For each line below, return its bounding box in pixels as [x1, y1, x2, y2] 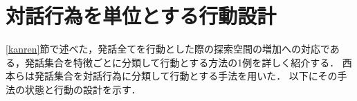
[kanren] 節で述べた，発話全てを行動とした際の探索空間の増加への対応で [6, 42, 330, 56]
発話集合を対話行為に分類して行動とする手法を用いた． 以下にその [34, 68, 338, 83]
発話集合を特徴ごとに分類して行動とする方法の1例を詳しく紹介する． [24, 55, 340, 69]
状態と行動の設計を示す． [24, 82, 141, 96]
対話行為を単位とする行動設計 [6, 1, 277, 30]
